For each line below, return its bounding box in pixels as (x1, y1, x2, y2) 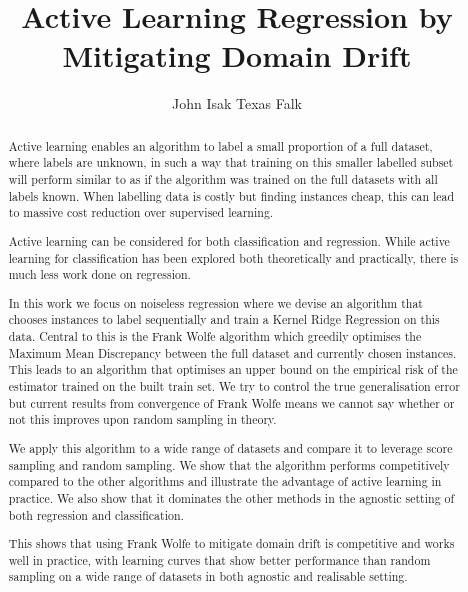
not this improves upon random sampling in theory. (8, 411, 277, 428)
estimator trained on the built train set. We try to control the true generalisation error (8, 378, 460, 395)
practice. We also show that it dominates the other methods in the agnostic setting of (8, 489, 455, 506)
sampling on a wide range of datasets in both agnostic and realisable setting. (8, 568, 408, 585)
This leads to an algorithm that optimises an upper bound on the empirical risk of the (8, 361, 458, 378)
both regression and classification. (8, 506, 184, 523)
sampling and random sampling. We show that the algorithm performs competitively (8, 456, 450, 473)
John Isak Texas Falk (171, 93, 303, 114)
